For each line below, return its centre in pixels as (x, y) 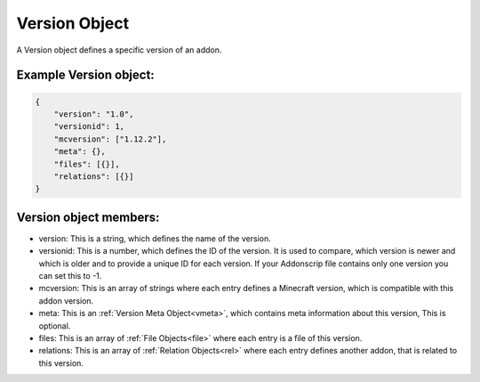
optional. (55, 326)
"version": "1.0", (94, 114)
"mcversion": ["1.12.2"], (110, 139)
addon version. (66, 301)
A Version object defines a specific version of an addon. (119, 50)
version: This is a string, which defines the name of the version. (155, 238)
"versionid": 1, (89, 126)
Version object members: (88, 217)
